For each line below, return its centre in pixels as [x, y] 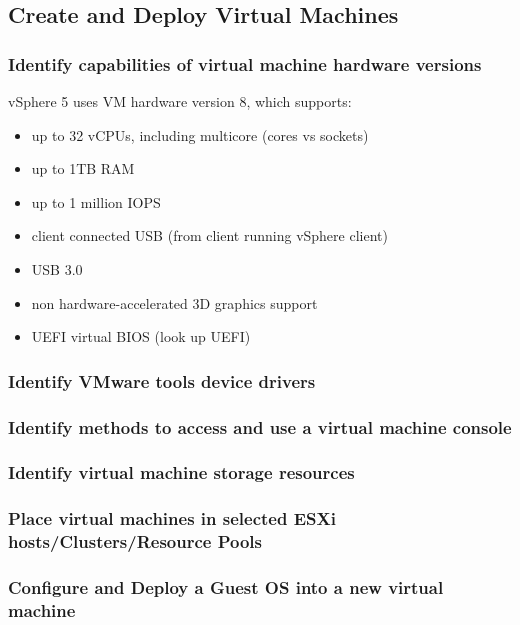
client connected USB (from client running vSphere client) [209, 235]
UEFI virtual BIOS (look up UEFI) [141, 336]
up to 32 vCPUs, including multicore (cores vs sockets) [200, 134]
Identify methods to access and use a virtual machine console [260, 426]
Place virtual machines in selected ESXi [172, 518]
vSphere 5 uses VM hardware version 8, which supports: [180, 101]
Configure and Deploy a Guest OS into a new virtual [226, 586]
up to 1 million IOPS [96, 201]
